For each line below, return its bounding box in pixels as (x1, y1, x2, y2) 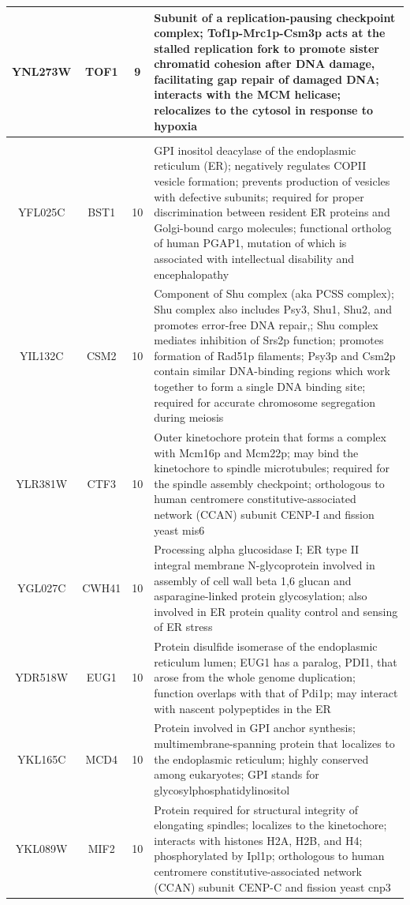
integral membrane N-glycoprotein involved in (154, 556, 375, 573)
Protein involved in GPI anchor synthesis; (154, 719, 356, 736)
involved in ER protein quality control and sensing (154, 603, 398, 619)
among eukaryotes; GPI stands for (154, 766, 319, 783)
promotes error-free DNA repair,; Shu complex (154, 316, 378, 332)
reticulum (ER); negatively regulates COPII (154, 157, 367, 174)
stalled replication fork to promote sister (154, 39, 379, 56)
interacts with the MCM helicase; (154, 86, 341, 103)
